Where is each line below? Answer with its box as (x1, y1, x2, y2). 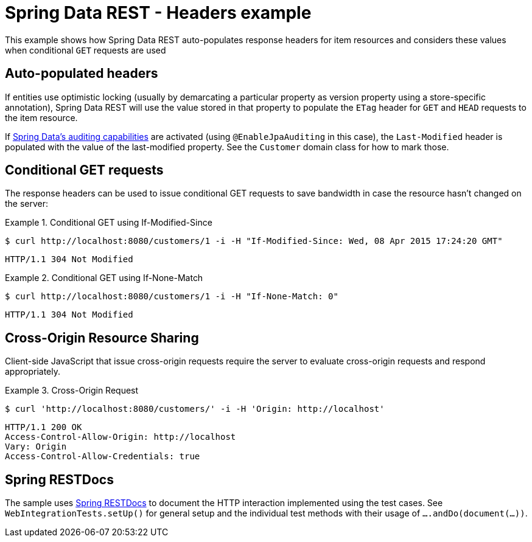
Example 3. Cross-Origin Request (5, 385, 139, 396)
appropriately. (5, 366, 61, 377)
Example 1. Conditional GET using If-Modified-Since (5, 217, 212, 228)
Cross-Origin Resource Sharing (5, 330, 199, 346)
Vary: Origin (5, 442, 67, 452)
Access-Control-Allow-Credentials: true (5, 451, 200, 462)
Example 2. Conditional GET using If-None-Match (5, 273, 203, 283)
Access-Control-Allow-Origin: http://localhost (5, 432, 236, 442)
